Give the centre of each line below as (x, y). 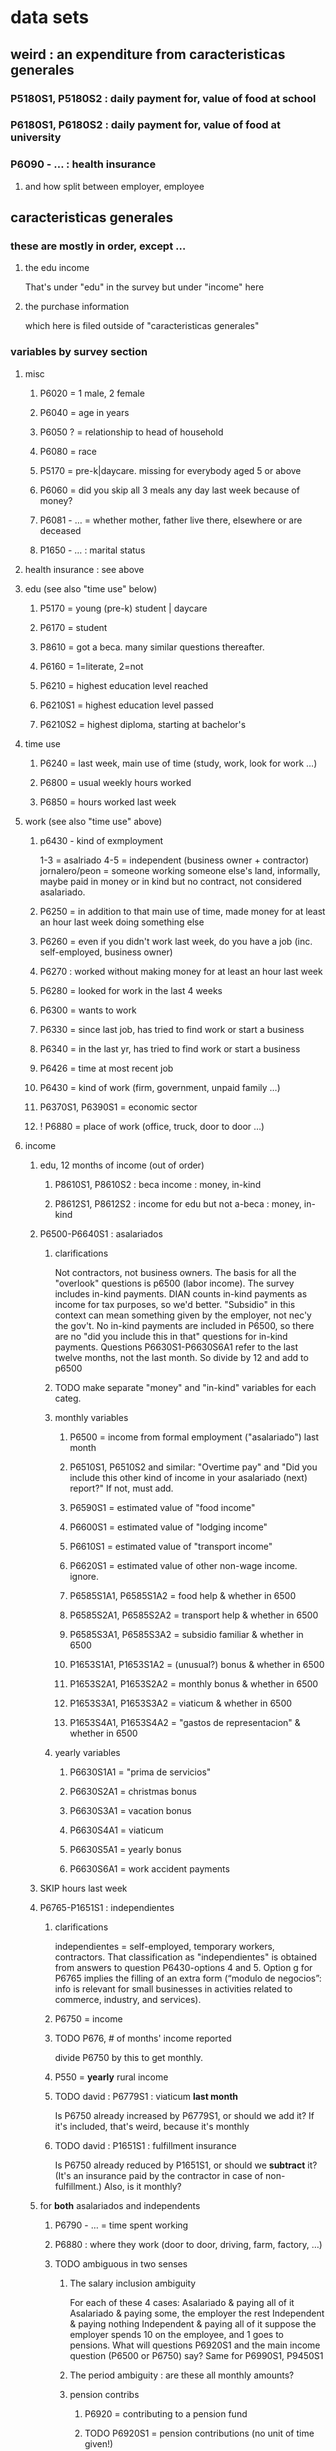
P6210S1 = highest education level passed (126, 705)
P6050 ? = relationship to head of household (131, 432)
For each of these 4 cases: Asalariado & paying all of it (182, 2302)
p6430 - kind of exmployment (101, 840)
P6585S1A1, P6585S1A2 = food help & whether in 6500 (183, 1595)
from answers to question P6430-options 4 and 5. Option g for (183, 1967)
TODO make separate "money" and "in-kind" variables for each (185, 1387)
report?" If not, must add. (121, 1488)
